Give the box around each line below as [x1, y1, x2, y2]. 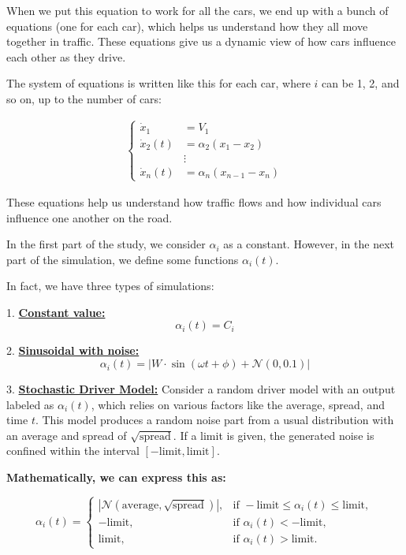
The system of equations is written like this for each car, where [6, 75, 311, 91]
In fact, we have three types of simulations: [6, 277, 214, 294]
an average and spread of [6, 426, 127, 443]
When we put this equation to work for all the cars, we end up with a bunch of [6, 2, 389, 18]
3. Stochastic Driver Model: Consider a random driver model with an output [6, 381, 396, 397]
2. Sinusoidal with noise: [6, 342, 140, 359]
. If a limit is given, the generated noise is [173, 426, 374, 443]
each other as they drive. [6, 48, 126, 65]
